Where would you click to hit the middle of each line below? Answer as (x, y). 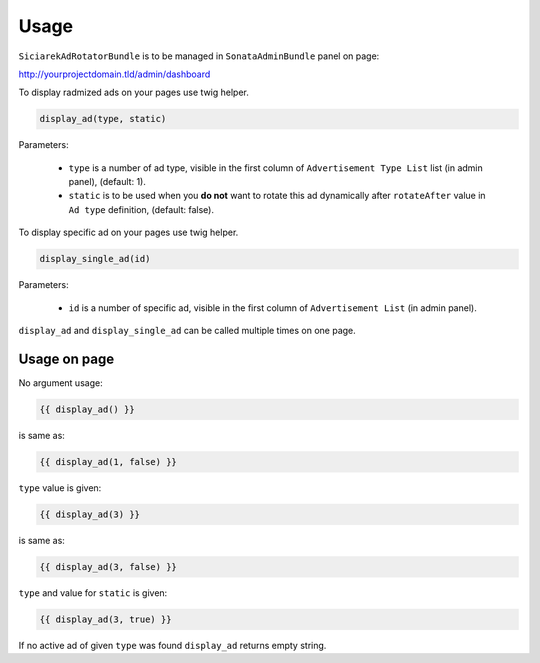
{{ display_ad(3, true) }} (105, 619)
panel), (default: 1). (107, 182)
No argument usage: (61, 382)
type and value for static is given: (93, 592)
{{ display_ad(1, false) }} (108, 461)
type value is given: (60, 487)
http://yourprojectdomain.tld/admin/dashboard (114, 74)
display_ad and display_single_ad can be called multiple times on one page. (187, 330)
